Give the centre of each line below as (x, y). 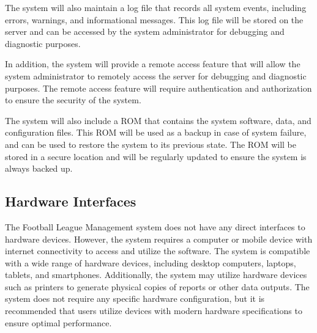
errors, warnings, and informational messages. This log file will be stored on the (154, 19)
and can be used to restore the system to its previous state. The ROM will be (151, 144)
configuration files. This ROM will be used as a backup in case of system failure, (156, 132)
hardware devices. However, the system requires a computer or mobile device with (159, 239)
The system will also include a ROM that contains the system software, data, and (158, 120)
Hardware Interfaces (71, 201)
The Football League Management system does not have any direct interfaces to (155, 226)
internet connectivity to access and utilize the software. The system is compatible (158, 251)
